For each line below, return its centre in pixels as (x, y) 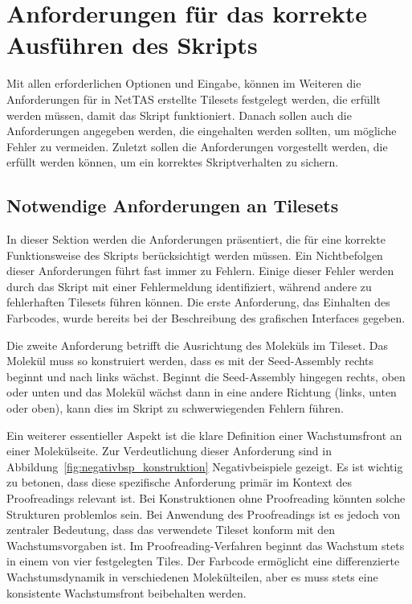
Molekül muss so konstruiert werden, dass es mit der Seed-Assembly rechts (190, 361)
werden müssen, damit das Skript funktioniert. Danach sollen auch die (179, 115)
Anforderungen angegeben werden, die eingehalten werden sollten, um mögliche (202, 131)
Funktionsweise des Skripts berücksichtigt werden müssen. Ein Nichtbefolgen (195, 255)
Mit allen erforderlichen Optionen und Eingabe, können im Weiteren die (184, 83)
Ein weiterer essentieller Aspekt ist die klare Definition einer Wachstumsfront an (204, 435)
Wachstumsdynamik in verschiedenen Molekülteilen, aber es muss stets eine (192, 576)
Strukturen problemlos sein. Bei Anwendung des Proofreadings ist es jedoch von (204, 514)
